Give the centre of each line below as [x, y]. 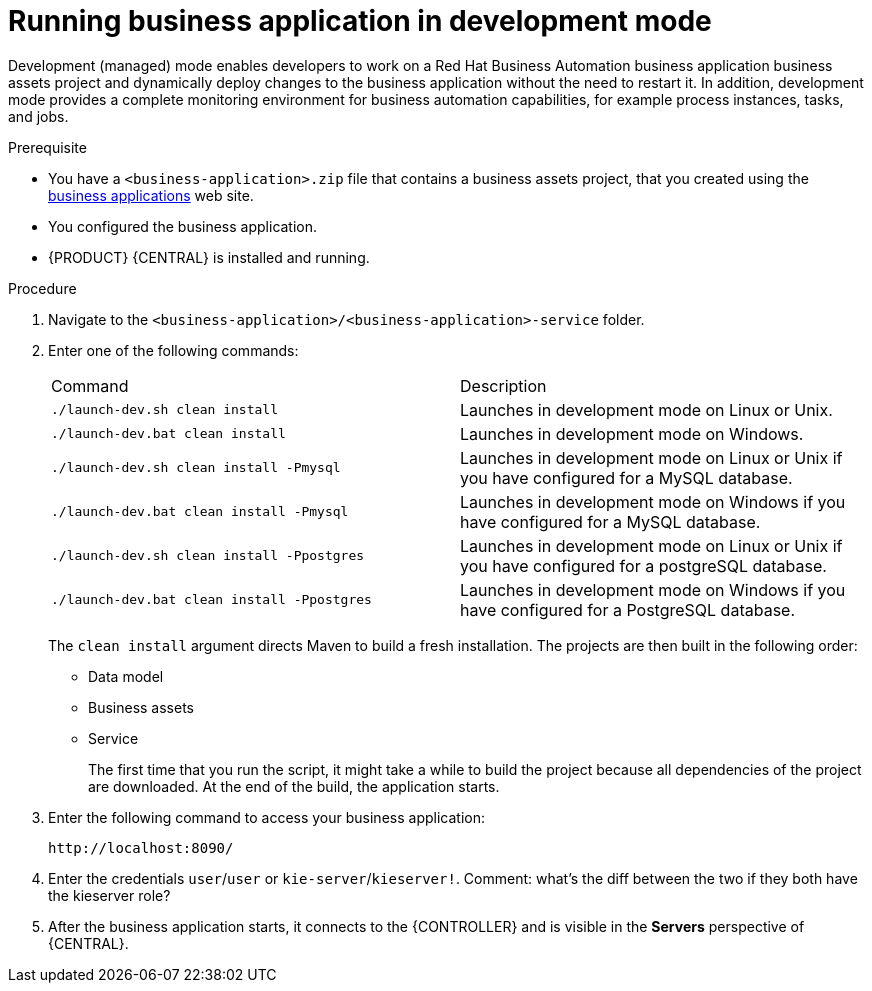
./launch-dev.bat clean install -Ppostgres [211, 600]
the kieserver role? [109, 895]
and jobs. [38, 116]
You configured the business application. [183, 226]
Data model [126, 676]
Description [503, 385]
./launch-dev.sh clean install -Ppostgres [208, 556]
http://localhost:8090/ [141, 847]
